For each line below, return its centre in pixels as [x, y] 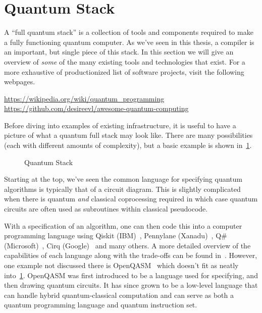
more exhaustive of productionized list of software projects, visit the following [124, 71]
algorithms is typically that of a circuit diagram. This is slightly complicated [122, 189]
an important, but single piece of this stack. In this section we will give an [119, 52]
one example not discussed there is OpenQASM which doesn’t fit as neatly [121, 265]
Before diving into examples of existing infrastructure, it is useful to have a [120, 125]
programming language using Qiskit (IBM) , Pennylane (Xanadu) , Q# [116, 236]
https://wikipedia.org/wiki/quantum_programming [84, 98]
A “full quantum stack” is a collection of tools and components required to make [129, 32]
